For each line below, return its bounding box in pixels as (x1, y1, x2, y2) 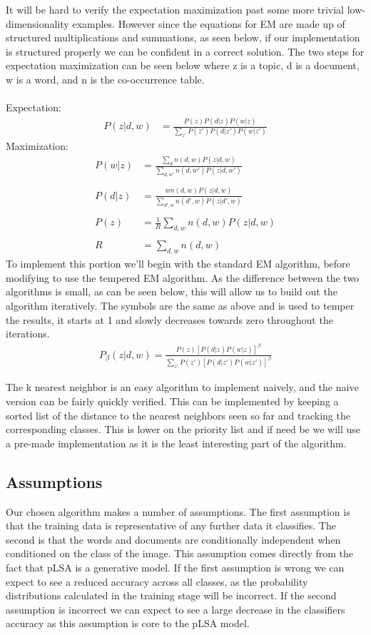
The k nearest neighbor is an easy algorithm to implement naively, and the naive (6, 380, 359, 395)
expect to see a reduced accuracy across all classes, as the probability (6, 574, 308, 589)
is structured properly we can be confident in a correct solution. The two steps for (6, 44, 365, 59)
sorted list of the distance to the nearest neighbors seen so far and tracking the (6, 407, 350, 422)
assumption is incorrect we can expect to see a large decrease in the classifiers (6, 601, 345, 616)
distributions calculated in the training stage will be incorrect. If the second (6, 588, 337, 603)
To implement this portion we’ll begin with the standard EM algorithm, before (6, 256, 350, 271)
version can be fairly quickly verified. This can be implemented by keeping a (6, 393, 339, 408)
